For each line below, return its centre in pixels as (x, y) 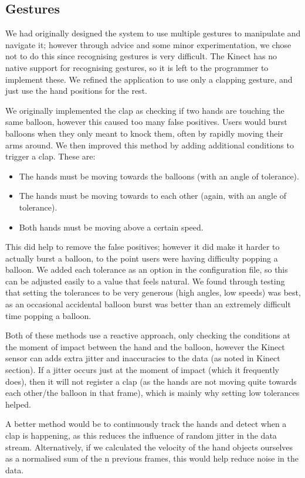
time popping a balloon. (48, 315)
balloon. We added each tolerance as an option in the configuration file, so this (147, 269)
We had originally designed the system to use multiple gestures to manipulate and (153, 33)
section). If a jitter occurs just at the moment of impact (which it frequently (142, 370)
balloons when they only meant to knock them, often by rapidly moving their (144, 133)
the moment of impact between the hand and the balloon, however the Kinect (145, 346)
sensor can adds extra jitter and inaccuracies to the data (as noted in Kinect (143, 358)
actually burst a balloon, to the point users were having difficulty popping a (142, 258)
